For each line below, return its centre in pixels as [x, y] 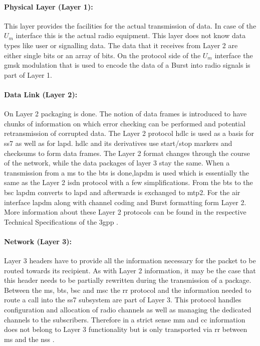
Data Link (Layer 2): [41, 94]
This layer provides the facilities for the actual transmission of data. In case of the [130, 25]
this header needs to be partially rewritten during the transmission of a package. [128, 280]
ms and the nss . [29, 339]
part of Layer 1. [28, 74]
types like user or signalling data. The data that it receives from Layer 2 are [121, 45]
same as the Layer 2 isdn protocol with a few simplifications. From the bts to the [128, 182]
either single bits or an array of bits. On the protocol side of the [102, 55]
